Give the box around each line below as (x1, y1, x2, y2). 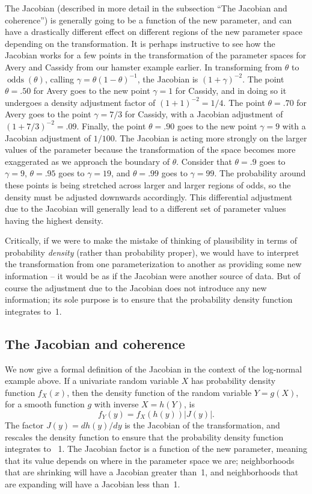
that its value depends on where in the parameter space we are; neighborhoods (5, 454, 295, 466)
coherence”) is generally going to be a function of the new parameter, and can (5, 13, 292, 26)
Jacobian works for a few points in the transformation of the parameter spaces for (5, 49, 307, 61)
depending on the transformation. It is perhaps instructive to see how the (5, 37, 275, 49)
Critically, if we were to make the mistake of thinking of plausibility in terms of (5, 234, 298, 247)
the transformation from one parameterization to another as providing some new (5, 258, 302, 270)
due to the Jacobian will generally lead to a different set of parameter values (5, 202, 286, 215)
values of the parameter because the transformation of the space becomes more (5, 143, 296, 156)
